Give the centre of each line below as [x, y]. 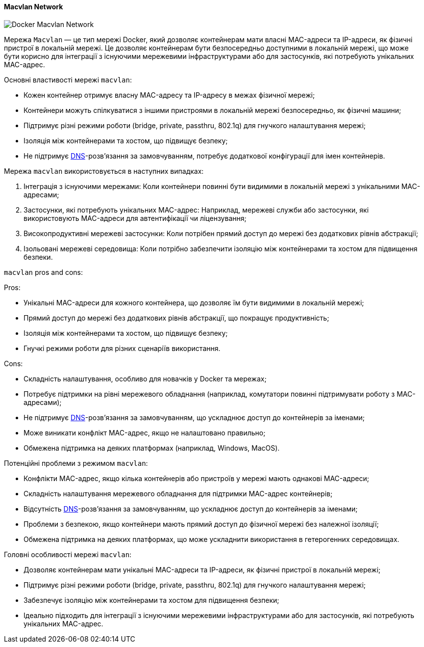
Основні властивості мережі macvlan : [68, 80]
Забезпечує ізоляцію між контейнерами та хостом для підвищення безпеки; [151, 600]
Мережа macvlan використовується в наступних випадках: [104, 171]
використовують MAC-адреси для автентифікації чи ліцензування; [135, 218]
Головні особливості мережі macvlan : [68, 554]
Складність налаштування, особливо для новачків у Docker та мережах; [145, 378]
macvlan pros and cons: [44, 272]
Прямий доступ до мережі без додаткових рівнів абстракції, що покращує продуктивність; [176, 318]
